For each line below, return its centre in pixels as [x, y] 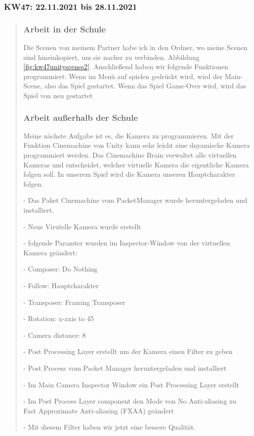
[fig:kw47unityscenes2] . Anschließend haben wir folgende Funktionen [126, 67]
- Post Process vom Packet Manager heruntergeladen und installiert [125, 368]
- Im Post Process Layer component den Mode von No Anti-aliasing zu [130, 401]
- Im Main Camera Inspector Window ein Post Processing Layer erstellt [131, 384]
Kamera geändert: [50, 252]
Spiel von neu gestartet [58, 95]
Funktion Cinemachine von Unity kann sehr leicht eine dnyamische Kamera [137, 145]
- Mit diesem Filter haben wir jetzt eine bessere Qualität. [109, 427]
